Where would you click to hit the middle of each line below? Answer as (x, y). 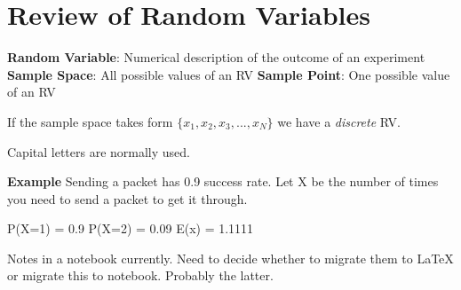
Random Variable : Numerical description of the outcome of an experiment (216, 57)
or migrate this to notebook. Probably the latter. (140, 275)
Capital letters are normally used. (99, 151)
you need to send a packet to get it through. (127, 198)
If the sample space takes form (90, 121)
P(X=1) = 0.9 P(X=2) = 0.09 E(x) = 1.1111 (131, 228)
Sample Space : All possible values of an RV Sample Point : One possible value (229, 74)
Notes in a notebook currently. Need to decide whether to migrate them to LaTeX (230, 258)
